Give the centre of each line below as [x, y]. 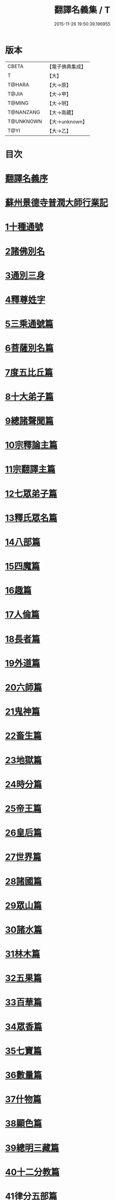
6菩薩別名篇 [29, 348]
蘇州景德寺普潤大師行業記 [57, 203]
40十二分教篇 [32, 1172]
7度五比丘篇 [29, 372]
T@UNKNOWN [25, 121]
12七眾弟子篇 [31, 494]
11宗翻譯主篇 [30, 469]
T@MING [18, 103]
